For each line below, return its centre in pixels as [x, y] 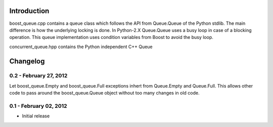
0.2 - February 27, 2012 [38, 76]
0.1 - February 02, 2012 [38, 106]
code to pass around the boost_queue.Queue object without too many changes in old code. [104, 93]
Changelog [27, 61]
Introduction [29, 11]
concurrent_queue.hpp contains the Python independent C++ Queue [81, 47]
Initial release [36, 116]
